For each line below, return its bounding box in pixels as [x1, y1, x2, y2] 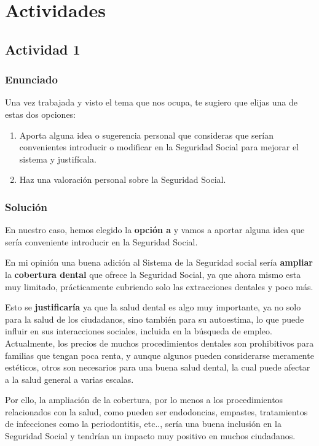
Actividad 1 [5, 39, 81, 58]
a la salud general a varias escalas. [5, 372, 134, 385]
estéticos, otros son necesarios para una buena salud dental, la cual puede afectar [5, 361, 310, 374]
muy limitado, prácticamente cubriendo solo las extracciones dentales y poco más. [5, 280, 313, 293]
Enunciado [5, 72, 58, 87]
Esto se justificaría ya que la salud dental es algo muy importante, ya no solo [5, 301, 301, 313]
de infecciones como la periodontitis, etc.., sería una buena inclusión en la [5, 417, 282, 430]
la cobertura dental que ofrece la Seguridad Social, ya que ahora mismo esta [5, 267, 301, 280]
